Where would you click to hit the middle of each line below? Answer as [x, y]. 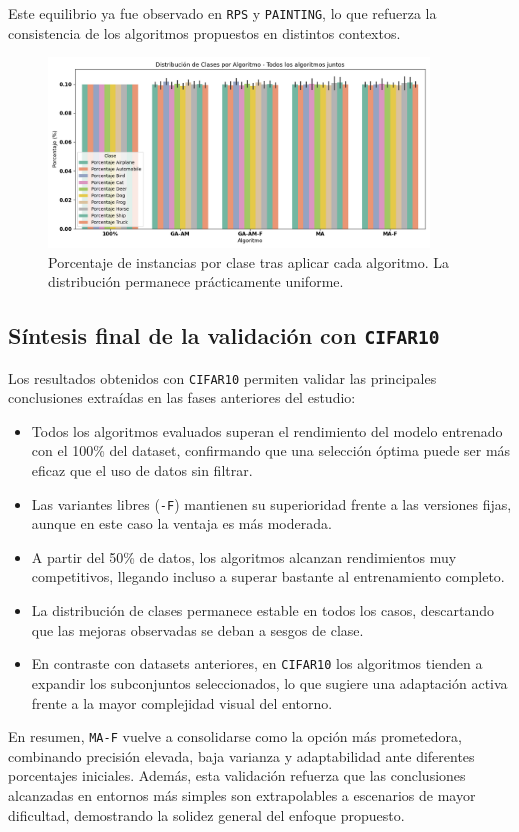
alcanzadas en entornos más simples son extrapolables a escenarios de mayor [242, 794]
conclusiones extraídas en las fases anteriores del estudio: [182, 397]
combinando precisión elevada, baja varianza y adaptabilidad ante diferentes [241, 755]
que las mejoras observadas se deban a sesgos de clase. [197, 629]
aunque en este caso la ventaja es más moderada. [181, 523]
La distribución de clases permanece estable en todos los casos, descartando [262, 610]
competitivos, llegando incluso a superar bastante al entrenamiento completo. [268, 576]
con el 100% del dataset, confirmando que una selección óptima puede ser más [271, 450]
